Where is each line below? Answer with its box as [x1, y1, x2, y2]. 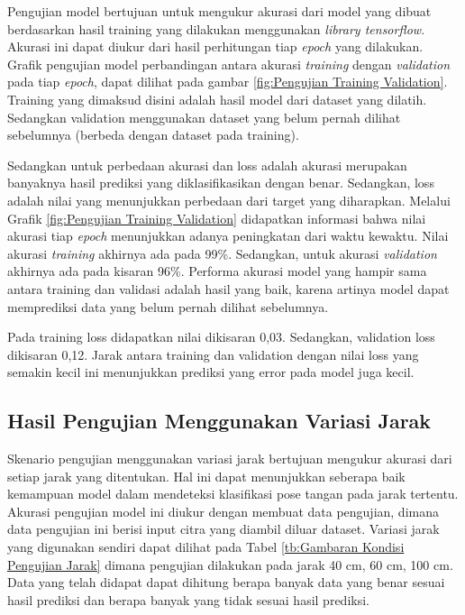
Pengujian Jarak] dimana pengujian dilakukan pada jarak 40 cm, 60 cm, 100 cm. [7, 555, 453, 574]
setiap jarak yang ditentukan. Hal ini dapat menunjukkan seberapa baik [7, 466, 406, 485]
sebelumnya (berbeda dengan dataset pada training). [7, 125, 299, 144]
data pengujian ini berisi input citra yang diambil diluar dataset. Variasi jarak [7, 519, 440, 538]
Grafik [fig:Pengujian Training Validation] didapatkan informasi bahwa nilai [7, 208, 426, 227]
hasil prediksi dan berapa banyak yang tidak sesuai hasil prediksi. [7, 590, 369, 609]
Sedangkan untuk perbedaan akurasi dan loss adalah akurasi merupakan [7, 155, 407, 174]
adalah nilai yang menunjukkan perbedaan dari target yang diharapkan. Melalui [7, 190, 451, 209]
